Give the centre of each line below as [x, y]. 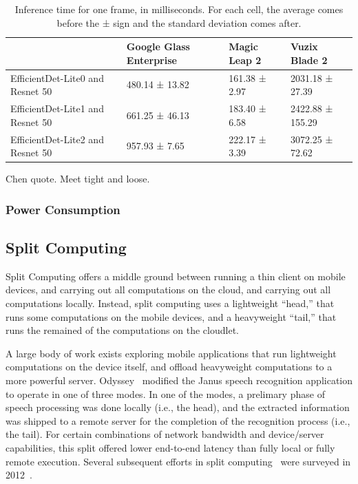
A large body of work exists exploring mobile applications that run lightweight [171, 353]
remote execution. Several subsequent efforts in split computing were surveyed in [178, 461]
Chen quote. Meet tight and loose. [78, 179]
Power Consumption [63, 209]
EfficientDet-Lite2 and [57, 139]
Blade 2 [309, 60]
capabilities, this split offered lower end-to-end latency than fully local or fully [170, 447]
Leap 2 [245, 60]
